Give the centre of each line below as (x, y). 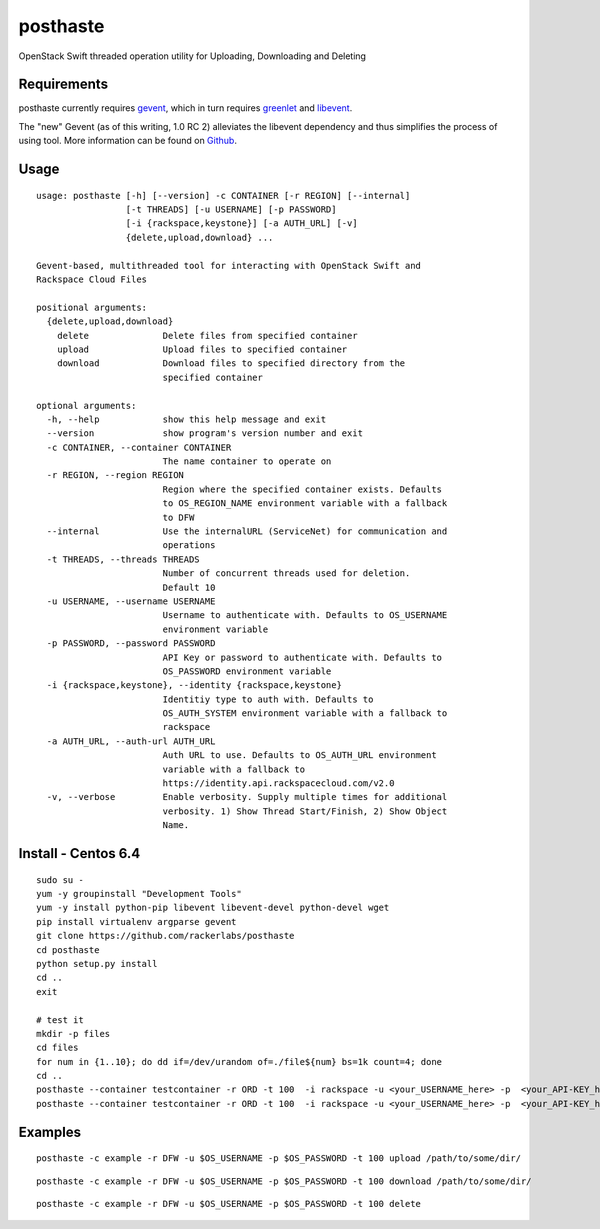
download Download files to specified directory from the (231, 363)
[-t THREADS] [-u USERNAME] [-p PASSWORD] (231, 209)
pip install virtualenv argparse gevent (136, 921)
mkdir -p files (73, 1033)
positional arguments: (92, 307)
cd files (57, 1048)
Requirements (63, 84)
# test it (60, 1019)
